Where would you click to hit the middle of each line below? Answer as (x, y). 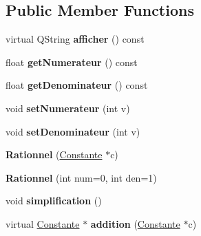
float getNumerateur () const (72, 62)
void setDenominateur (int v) (73, 131)
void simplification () (54, 201)
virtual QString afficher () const (75, 39)
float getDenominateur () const (77, 85)
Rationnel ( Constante (54, 154)
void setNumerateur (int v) (68, 108)
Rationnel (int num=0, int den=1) (81, 177)
